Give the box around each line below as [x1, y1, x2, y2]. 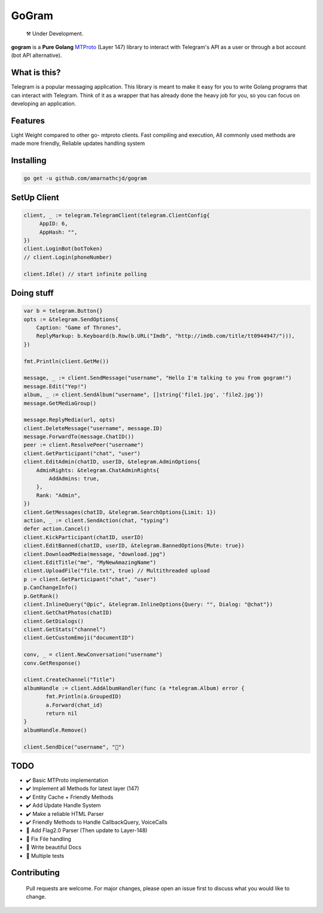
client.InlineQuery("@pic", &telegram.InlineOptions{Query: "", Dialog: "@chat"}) [23, 601, 273, 607]
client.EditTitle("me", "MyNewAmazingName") [23, 559, 157, 566]
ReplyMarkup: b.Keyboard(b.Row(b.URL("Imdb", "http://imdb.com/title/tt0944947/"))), [36, 332, 295, 340]
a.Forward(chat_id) [45, 702, 103, 708]
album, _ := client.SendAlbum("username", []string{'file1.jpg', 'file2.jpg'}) [23, 391, 264, 398]
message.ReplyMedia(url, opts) [23, 416, 116, 424]
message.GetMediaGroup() [23, 400, 97, 407]
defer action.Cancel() [23, 525, 90, 533]
